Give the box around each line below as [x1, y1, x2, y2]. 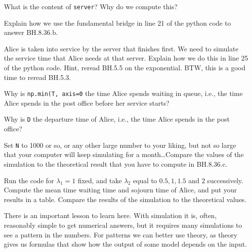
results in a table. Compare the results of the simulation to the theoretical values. [4, 194, 247, 204]
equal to [133, 175, 157, 185]
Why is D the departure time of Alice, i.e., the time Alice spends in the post [4, 114, 230, 124]
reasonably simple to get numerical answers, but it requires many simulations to [4, 220, 242, 230]
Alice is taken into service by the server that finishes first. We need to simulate [4, 43, 238, 53]
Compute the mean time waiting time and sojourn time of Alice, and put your [4, 185, 237, 195]
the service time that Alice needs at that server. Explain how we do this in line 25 [4, 53, 248, 63]
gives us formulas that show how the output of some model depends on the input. [4, 239, 247, 249]
